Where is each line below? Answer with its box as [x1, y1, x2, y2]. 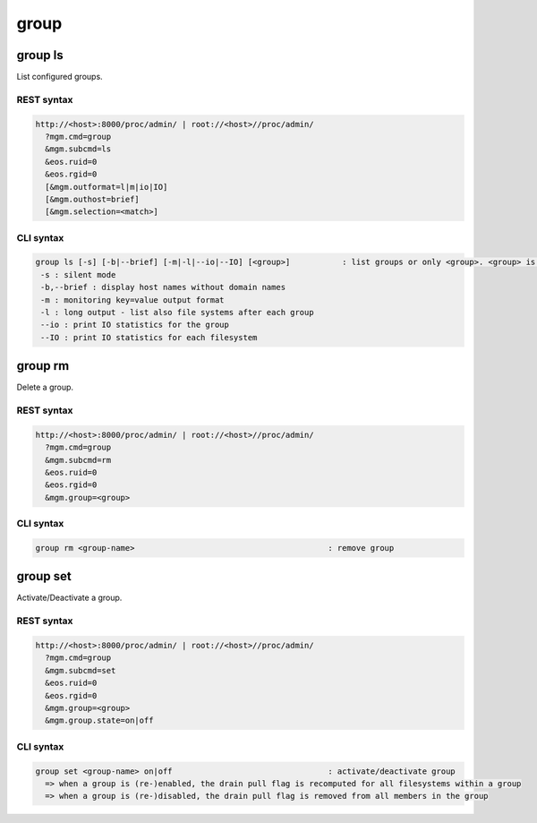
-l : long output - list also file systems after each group [40, 307, 314, 318]
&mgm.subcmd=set [45, 665, 116, 675]
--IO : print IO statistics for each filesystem [40, 332, 258, 342]
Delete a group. [16, 381, 74, 393]
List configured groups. [16, 72, 103, 82]
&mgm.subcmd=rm [45, 455, 112, 465]
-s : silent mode [40, 270, 116, 279]
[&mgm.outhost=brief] [45, 193, 141, 204]
